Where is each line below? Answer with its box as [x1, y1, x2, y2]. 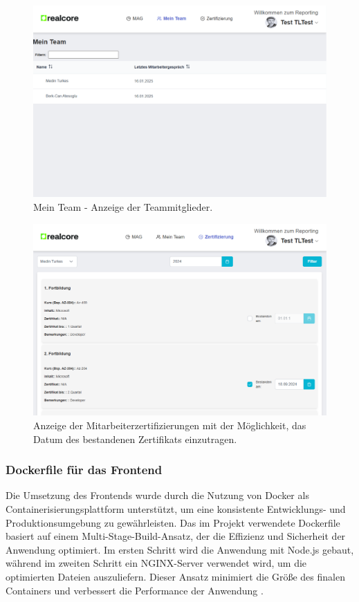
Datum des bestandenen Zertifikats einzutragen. [33, 431, 237, 446]
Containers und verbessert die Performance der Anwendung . [6, 583, 264, 597]
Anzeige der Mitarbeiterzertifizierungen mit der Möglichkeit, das [33, 418, 306, 433]
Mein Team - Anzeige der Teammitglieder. [33, 200, 213, 214]
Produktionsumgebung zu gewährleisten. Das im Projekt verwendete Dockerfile [6, 515, 340, 529]
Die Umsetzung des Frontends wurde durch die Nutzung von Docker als [6, 488, 309, 502]
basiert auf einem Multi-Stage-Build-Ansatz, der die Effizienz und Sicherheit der [6, 529, 346, 543]
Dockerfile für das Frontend [6, 461, 163, 478]
